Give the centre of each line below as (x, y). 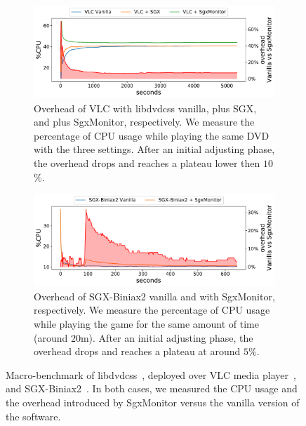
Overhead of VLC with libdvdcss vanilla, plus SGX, (145, 108)
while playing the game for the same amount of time (146, 323)
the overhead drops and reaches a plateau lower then (147, 162)
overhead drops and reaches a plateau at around (137, 351)
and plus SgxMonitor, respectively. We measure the (144, 122)
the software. (33, 416)
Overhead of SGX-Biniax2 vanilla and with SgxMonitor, (154, 296)
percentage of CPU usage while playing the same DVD (152, 135)
